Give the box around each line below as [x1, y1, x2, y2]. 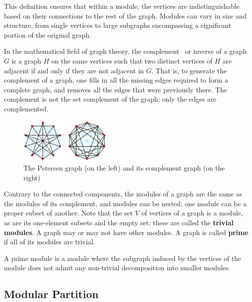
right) [23, 172, 40, 182]
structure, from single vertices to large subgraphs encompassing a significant [4, 20, 231, 30]
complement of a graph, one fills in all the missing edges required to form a [4, 75, 229, 85]
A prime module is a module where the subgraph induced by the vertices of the [4, 253, 241, 263]
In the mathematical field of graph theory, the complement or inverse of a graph [4, 46, 247, 56]
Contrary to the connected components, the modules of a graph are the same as [4, 189, 242, 199]
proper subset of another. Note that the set [4, 208, 133, 218]
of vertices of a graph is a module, [141, 208, 243, 218]
